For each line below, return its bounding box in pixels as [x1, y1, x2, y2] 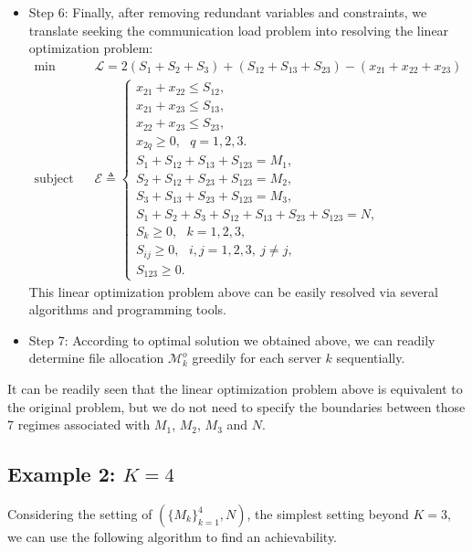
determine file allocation [28, 348, 164, 367]
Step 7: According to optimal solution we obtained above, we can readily [28, 330, 435, 349]
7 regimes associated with [7, 415, 151, 434]
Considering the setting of [7, 504, 152, 524]
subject [34, 173, 74, 186]
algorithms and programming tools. [28, 300, 226, 319]
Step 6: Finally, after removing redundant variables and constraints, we [28, 3, 427, 21]
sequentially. [336, 348, 405, 367]
